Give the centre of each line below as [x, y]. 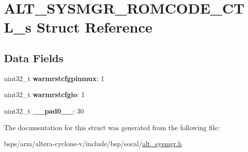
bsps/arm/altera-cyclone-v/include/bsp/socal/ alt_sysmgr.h [93, 144]
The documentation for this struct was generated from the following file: [112, 127]
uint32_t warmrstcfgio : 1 [44, 94]
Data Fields [34, 58]
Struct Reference [95, 27]
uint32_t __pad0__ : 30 [44, 110]
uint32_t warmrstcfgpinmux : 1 [54, 78]
